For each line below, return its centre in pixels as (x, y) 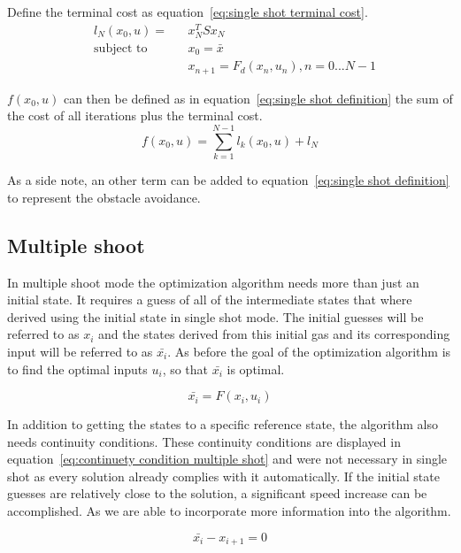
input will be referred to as (80, 351)
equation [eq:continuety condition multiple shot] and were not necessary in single (227, 459)
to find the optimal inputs (77, 369)
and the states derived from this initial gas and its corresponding (274, 334)
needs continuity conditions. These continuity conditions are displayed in (204, 441)
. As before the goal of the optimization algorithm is (309, 351)
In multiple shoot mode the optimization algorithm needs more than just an (213, 282)
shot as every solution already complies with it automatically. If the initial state (223, 476)
